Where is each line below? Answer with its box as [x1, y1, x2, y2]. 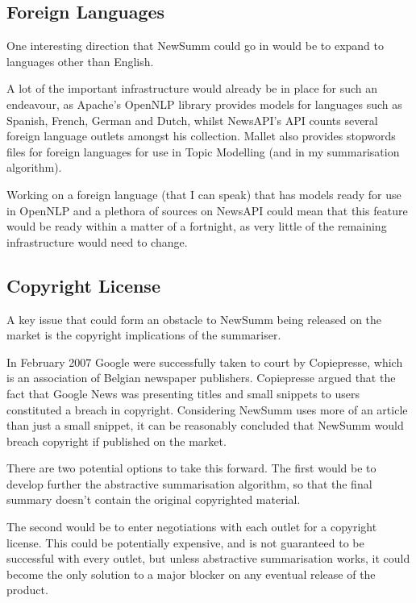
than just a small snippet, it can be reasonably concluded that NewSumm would [6, 417, 404, 434]
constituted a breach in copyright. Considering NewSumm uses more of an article [6, 401, 408, 418]
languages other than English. [6, 52, 154, 69]
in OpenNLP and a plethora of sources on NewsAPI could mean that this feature [6, 202, 408, 218]
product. [6, 581, 48, 598]
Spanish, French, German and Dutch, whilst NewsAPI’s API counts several [6, 111, 378, 128]
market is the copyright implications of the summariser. [6, 326, 281, 343]
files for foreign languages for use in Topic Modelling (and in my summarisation [6, 143, 400, 160]
